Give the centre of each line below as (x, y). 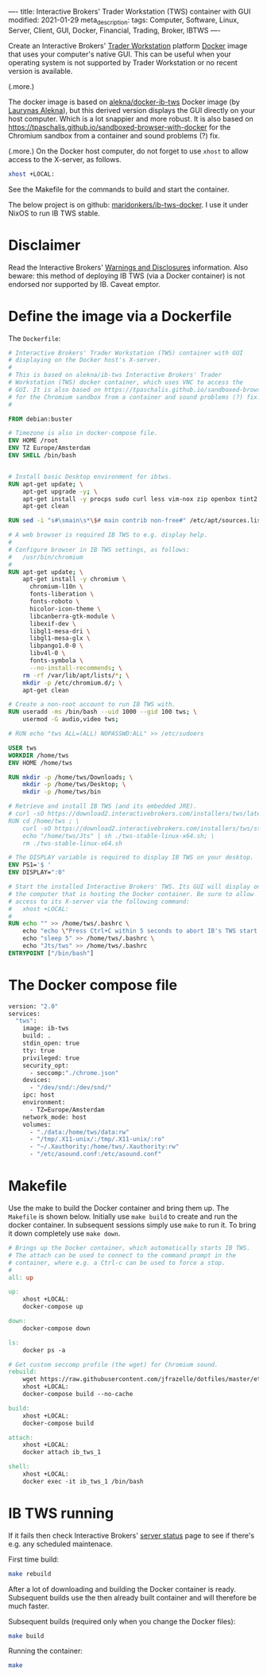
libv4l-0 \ (47, 654)
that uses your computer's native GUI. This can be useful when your (120, 54)
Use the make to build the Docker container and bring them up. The (119, 1209)
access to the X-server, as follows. (65, 159)
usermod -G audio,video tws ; (71, 720)
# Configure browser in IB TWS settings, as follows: (99, 549)
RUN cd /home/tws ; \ (44, 821)
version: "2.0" (33, 1006)
